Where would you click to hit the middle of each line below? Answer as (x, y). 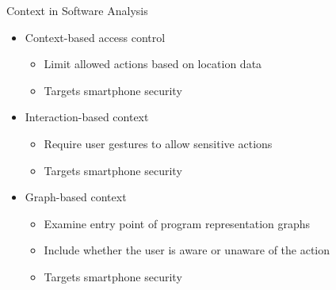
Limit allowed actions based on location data (153, 64)
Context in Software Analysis (77, 10)
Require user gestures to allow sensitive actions (158, 143)
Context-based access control (95, 37)
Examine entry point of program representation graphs (177, 223)
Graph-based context (76, 197)
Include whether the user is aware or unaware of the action (187, 250)
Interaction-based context (87, 117)
